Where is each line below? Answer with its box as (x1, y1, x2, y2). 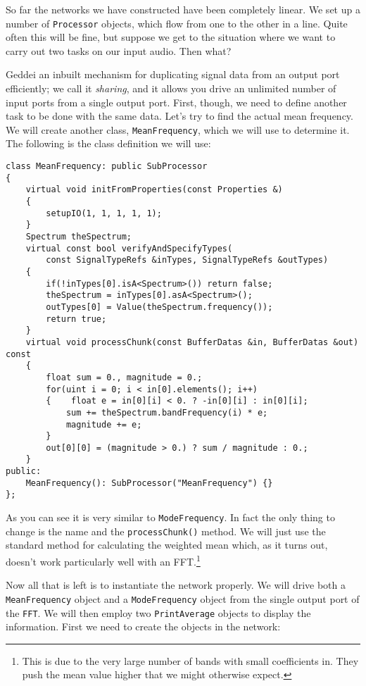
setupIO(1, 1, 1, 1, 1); (46, 208, 162, 218)
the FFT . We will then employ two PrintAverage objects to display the (6, 605, 311, 620)
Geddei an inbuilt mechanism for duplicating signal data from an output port (6, 67, 340, 82)
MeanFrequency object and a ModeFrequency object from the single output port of (6, 591, 360, 606)
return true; (46, 313, 107, 324)
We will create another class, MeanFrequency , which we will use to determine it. (6, 122, 350, 137)
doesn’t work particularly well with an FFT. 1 (6, 552, 201, 568)
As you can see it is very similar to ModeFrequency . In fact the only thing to (6, 510, 335, 525)
